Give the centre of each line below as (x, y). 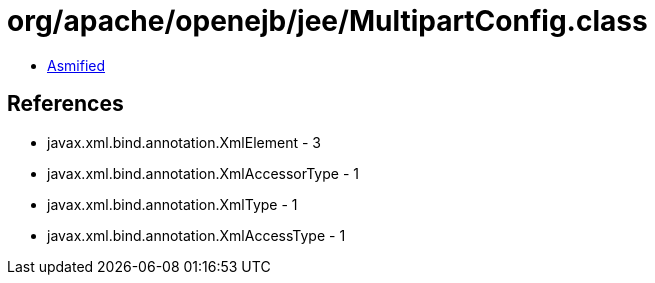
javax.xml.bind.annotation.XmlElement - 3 (184, 142)
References (65, 104)
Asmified (76, 65)
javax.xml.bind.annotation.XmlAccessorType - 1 (203, 173)
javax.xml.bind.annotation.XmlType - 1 (172, 204)
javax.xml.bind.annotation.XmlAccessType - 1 (196, 235)
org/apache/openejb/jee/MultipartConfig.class (327, 21)
